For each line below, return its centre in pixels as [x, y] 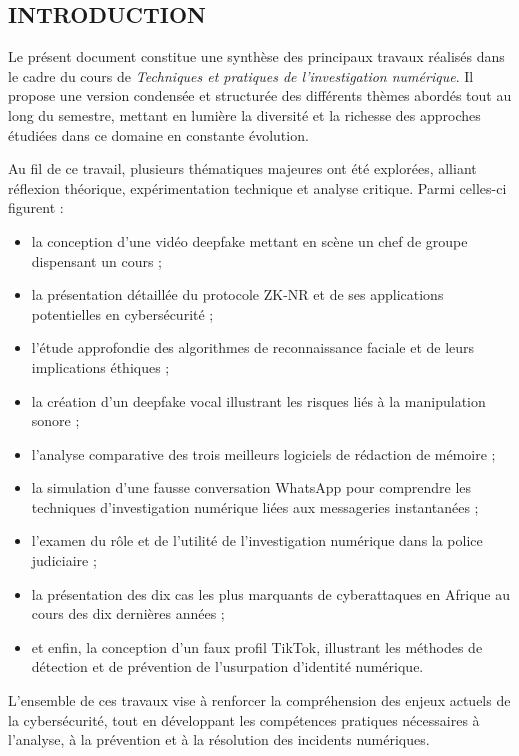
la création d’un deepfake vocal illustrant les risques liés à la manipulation [258, 400]
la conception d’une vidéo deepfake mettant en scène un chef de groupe [249, 240]
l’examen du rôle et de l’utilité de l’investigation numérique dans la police [257, 540]
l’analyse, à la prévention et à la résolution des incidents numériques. [219, 739]
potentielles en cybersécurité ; [122, 313]
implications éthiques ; [100, 366]
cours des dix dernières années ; [128, 613]
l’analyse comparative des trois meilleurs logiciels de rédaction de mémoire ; [263, 453]
